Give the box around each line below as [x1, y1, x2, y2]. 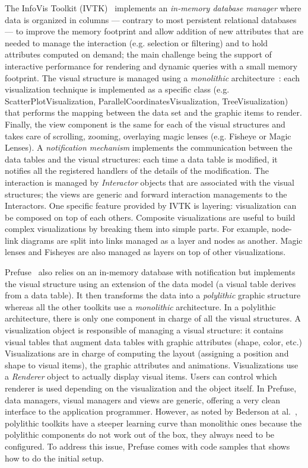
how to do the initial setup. [5, 451, 104, 464]
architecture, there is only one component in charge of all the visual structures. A [5, 312, 301, 324]
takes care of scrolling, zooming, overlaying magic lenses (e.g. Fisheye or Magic [5, 129, 291, 142]
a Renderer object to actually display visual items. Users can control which [5, 370, 277, 383]
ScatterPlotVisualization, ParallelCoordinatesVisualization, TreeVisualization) [5, 94, 288, 107]
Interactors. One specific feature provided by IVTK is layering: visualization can [5, 199, 297, 212]
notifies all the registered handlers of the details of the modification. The [5, 164, 269, 177]
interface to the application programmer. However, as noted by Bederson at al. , [5, 405, 297, 418]
